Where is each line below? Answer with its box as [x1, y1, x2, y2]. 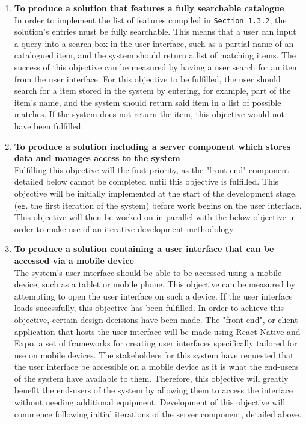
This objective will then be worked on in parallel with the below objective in [14, 210, 296, 223]
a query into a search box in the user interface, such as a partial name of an [14, 37, 294, 49]
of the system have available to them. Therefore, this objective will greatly [14, 372, 289, 384]
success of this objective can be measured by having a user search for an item [14, 61, 299, 73]
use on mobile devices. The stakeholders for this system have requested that [14, 348, 294, 361]
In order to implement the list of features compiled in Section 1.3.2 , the [14, 13, 287, 26]
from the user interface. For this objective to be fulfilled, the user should [14, 72, 281, 85]
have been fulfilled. [14, 120, 84, 132]
